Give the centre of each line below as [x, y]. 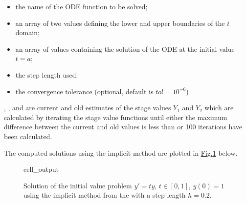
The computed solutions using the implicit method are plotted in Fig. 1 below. [121, 152]
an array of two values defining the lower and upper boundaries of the [120, 23]
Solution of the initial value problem [78, 185]
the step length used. [47, 74]
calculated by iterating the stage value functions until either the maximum [116, 117]
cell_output [41, 169]
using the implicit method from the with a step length [105, 195]
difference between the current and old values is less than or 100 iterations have [123, 127]
